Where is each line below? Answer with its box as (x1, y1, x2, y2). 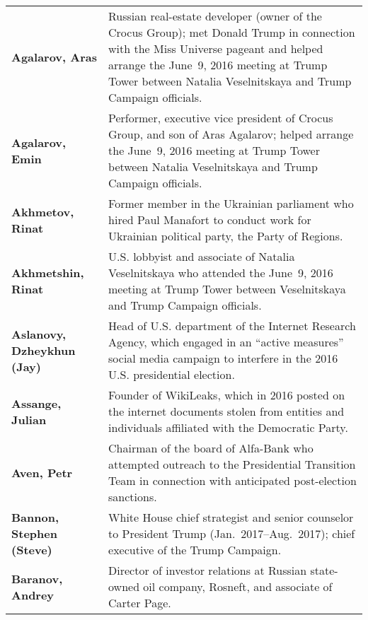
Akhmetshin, (11, 264, 84, 281)
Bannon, (11, 509, 59, 525)
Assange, (11, 394, 62, 411)
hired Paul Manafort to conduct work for (108, 211, 311, 228)
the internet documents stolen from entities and (108, 403, 345, 419)
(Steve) (11, 542, 52, 558)
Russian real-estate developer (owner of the (108, 8, 322, 24)
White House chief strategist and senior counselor (108, 509, 354, 525)
